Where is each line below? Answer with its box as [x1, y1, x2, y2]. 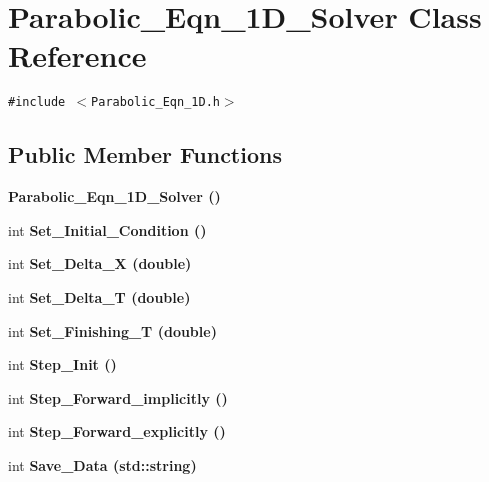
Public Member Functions [8, 139, 282, 170]
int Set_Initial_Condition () [8, 219, 207, 240]
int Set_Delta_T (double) [8, 286, 191, 307]
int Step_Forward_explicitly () [8, 421, 226, 442]
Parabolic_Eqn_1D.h [91, 95, 220, 110]
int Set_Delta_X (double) [8, 253, 192, 274]
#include [8, 95, 66, 110]
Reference [8, 35, 147, 76]
